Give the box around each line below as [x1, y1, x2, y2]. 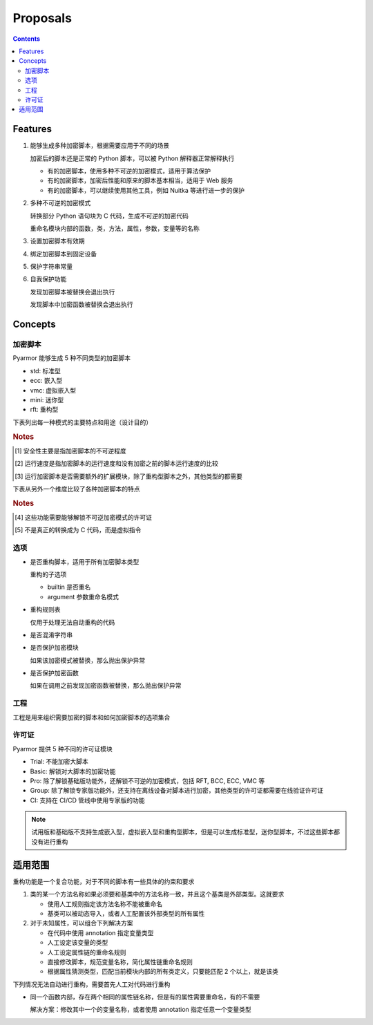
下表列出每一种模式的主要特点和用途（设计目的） [12, 418, 152, 426]
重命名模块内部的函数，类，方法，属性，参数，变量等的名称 [30, 224, 200, 232]
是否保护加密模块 [30, 643, 79, 652]
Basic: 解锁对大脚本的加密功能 [30, 767, 116, 775]
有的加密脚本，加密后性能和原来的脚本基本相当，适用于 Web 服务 [47, 176, 233, 185]
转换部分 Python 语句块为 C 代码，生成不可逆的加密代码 [30, 211, 189, 220]
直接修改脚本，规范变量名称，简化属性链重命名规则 [47, 957, 193, 966]
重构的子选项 [30, 570, 67, 579]
